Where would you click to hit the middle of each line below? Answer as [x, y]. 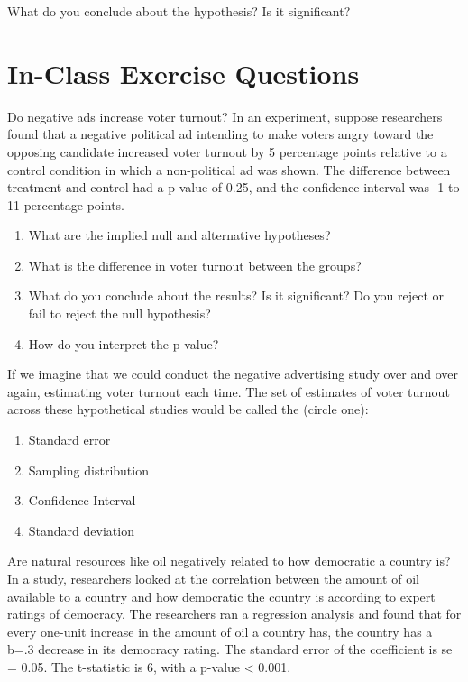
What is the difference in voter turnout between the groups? [195, 265]
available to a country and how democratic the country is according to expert [221, 596]
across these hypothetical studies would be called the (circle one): [188, 409]
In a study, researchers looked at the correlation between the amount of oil [213, 578]
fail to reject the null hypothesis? [119, 313]
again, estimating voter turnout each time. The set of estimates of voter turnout [229, 391]
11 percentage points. [66, 204]
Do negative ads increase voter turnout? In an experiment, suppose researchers [225, 116]
